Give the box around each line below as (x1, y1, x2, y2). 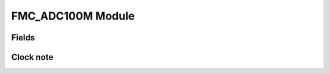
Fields (11, 32, 35, 43)
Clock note (11, 52, 54, 62)
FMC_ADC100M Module (11, 9, 135, 23)
